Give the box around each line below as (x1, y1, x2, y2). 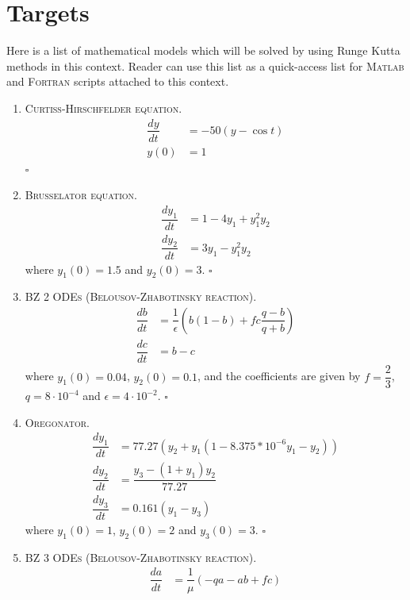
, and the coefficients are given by (197, 367, 361, 384)
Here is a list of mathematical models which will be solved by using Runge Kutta (6, 42, 400, 59)
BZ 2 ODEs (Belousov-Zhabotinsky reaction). (25, 288, 257, 305)
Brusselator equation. (25, 187, 137, 203)
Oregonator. (25, 413, 90, 430)
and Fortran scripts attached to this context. (6, 73, 229, 90)
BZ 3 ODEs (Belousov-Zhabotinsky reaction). (25, 548, 257, 565)
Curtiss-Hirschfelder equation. (25, 99, 182, 116)
